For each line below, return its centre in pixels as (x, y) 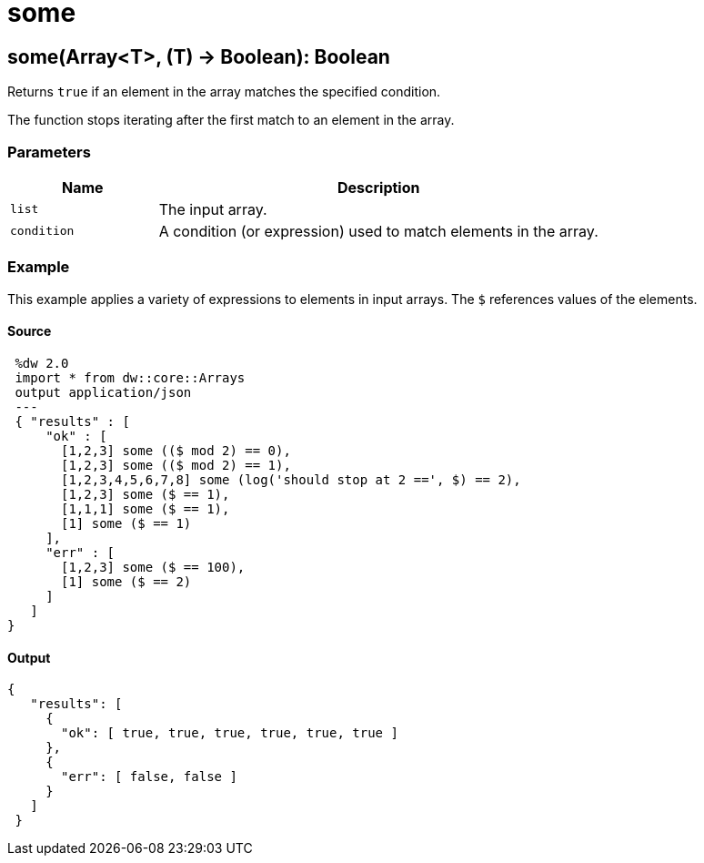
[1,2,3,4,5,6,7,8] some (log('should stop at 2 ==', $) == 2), (291, 479)
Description (379, 187)
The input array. (213, 209)
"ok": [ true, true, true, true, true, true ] (230, 733)
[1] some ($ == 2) (126, 581)
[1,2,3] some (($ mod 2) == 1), (176, 465)
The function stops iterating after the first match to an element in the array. (231, 120)
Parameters (49, 152)
